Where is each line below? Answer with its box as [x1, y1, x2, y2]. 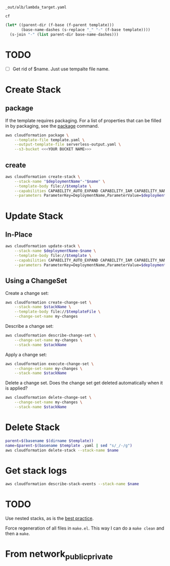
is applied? [5, 385, 28, 391]
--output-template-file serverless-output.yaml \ [14, 142, 121, 147]
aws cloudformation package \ [5, 132, 69, 138]
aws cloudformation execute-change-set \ [5, 361, 94, 366]
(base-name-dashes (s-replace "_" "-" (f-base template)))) [21, 27, 151, 32]
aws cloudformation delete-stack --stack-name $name [5, 447, 119, 453]
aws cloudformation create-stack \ [5, 174, 80, 179]
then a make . [5, 531, 30, 537]
